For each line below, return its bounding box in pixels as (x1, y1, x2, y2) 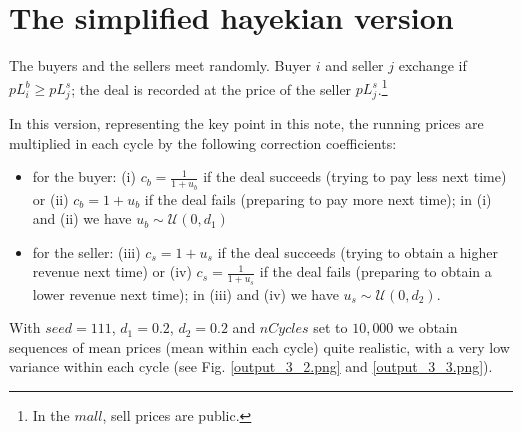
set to (313, 317, 348, 338)
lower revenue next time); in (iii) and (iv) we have (32, 283, 339, 304)
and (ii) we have (32, 208, 132, 229)
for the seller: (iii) (32, 241, 141, 262)
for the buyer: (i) (32, 166, 136, 187)
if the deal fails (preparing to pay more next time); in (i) (144, 188, 492, 209)
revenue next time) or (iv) (32, 261, 192, 282)
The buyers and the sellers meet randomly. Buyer (9, 55, 311, 76)
